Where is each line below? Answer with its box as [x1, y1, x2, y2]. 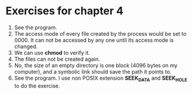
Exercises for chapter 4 [5, 4, 124, 18]
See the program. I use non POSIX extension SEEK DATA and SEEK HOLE [14, 74, 188, 83]
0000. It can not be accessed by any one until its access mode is [14, 36, 174, 43]
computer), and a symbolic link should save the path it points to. [14, 68, 172, 75]
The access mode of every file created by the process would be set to [14, 30, 187, 37]
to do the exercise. [14, 82, 60, 89]
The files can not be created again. [14, 55, 101, 62]
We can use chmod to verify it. [14, 49, 91, 56]
